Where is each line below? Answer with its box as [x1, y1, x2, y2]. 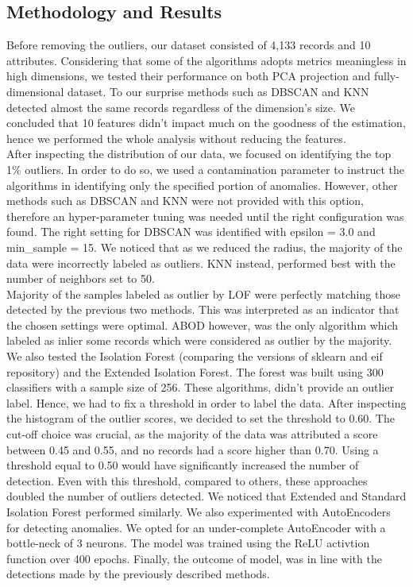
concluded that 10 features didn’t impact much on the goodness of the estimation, [6, 114, 406, 131]
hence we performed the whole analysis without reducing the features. [6, 129, 346, 146]
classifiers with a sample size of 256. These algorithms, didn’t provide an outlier [6, 379, 394, 396]
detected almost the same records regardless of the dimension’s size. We [6, 98, 355, 115]
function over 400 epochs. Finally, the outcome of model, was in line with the [6, 550, 382, 566]
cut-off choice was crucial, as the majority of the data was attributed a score [6, 426, 378, 442]
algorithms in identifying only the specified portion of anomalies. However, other [6, 176, 398, 193]
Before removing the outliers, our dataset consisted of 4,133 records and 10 [6, 37, 371, 53]
